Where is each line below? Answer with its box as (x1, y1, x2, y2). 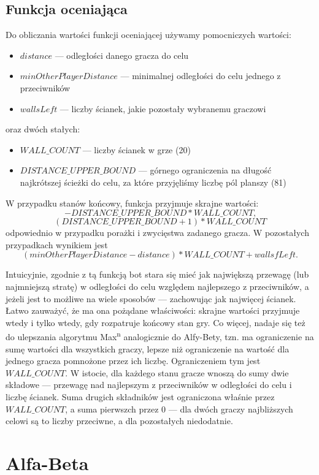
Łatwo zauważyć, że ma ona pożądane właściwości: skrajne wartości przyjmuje (6, 304, 300, 317)
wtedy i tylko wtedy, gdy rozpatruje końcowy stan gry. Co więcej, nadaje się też (6, 316, 306, 329)
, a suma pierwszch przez (65, 402, 159, 415)
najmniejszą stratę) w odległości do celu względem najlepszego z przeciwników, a (6, 279, 309, 292)
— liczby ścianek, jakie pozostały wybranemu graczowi (60, 102, 266, 115)
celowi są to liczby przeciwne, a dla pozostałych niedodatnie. (6, 414, 233, 427)
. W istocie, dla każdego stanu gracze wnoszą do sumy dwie (65, 366, 289, 379)
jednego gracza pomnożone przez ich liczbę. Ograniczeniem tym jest (6, 354, 261, 367)
